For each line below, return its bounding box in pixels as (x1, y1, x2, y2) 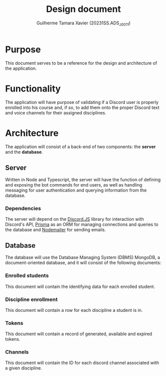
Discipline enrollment (5, 296, 58, 303)
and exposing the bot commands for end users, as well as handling (5, 182, 143, 188)
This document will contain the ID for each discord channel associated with (5, 360, 159, 366)
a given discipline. (5, 365, 42, 371)
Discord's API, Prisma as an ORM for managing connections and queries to (5, 221, 159, 227)
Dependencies (5, 205, 41, 212)
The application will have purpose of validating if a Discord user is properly (5, 99, 159, 105)
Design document (46, 3, 121, 15)
